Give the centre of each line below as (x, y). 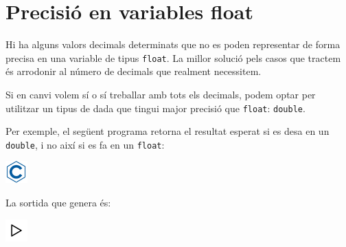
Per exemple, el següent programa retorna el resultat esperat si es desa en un (168, 131)
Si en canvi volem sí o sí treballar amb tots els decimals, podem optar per (161, 94)
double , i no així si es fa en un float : (85, 144)
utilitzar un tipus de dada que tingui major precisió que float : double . (155, 108)
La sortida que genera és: (58, 203)
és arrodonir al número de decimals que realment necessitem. (134, 71)
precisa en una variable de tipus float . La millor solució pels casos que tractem (173, 57)
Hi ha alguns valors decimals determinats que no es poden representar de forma (173, 44)
